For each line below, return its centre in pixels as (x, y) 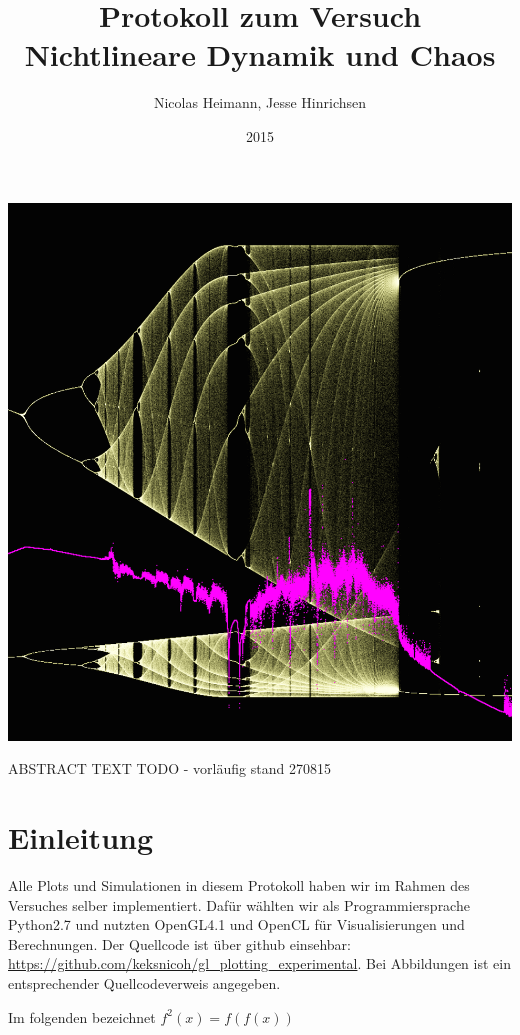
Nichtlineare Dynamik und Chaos (260, 54)
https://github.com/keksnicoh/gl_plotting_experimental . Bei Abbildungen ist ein (259, 963)
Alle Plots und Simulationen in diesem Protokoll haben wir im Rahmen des (239, 884)
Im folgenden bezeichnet (82, 1016)
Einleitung (81, 837)
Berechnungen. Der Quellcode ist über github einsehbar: (179, 943)
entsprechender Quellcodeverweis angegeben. (144, 982)
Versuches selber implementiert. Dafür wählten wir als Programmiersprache (239, 904)
